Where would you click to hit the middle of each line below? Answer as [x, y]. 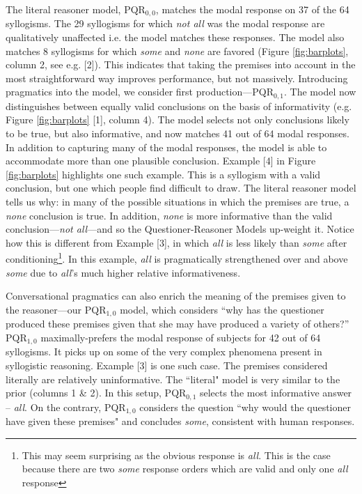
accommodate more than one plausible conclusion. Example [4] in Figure [161, 161]
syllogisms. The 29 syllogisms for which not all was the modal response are [165, 23]
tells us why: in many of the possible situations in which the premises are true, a [178, 202]
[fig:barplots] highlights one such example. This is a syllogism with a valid [163, 174]
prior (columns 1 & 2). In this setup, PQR [96, 393]
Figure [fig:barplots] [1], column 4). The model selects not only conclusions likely [178, 119]
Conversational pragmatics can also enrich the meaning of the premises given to [176, 296]
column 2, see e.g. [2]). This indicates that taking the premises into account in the [181, 64]
